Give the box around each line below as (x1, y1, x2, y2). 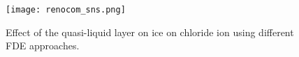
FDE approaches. (6, 38, 80, 53)
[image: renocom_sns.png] (6, 5, 126, 15)
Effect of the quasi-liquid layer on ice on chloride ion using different (6, 24, 294, 39)
